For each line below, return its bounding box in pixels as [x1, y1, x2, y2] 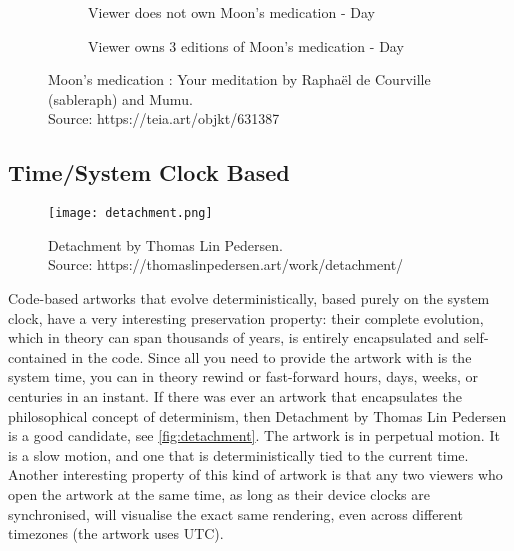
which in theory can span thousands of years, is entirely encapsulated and [8, 327, 460, 348]
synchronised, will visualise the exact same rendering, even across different [8, 503, 463, 524]
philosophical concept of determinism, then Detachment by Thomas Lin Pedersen [8, 405, 507, 426]
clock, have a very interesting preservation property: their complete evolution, [8, 307, 484, 328]
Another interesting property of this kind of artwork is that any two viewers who [8, 464, 503, 485]
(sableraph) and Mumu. [48, 88, 193, 109]
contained [8, 346, 67, 367]
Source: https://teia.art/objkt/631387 [48, 108, 280, 129]
